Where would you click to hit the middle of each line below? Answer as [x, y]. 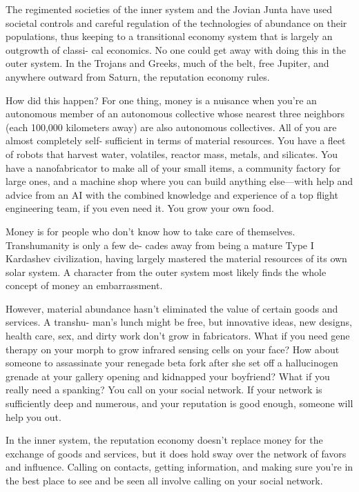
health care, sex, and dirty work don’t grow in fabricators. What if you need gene [178, 336]
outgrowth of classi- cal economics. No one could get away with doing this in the [176, 49]
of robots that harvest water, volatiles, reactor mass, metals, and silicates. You [172, 154]
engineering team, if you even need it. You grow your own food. [140, 208]
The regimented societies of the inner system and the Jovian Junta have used [169, 9]
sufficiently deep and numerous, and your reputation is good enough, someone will [179, 403]
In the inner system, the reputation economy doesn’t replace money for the [164, 440]
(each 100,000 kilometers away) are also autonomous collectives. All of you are [171, 127]
